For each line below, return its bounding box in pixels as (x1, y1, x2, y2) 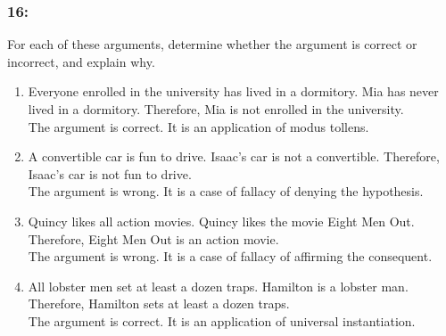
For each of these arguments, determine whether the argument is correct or (7, 35, 417, 53)
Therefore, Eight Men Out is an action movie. (28, 229, 279, 248)
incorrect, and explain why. (7, 52, 155, 70)
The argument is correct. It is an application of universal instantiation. (28, 311, 416, 330)
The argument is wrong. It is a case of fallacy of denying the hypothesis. (28, 182, 424, 201)
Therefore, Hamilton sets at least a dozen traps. (28, 294, 290, 313)
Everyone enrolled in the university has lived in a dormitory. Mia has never (28, 82, 439, 101)
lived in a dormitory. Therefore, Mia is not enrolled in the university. (28, 100, 404, 118)
